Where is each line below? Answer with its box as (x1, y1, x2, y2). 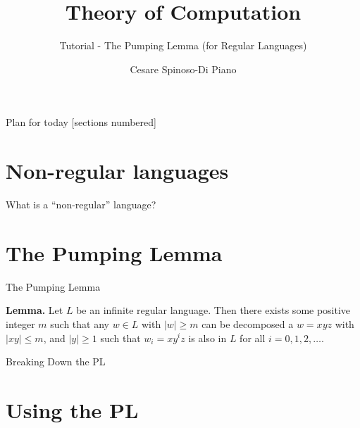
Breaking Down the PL (6, 354, 106, 369)
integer (6, 316, 35, 331)
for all (240, 330, 266, 345)
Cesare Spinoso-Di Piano (130, 61, 237, 76)
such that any (50, 316, 109, 331)
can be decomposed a (201, 316, 294, 331)
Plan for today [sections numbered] (6, 115, 156, 130)
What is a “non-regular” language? (6, 197, 156, 212)
